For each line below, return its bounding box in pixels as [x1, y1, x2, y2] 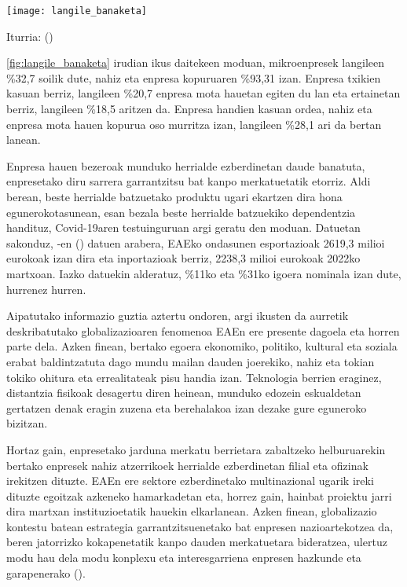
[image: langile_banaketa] [6, 6, 147, 17]
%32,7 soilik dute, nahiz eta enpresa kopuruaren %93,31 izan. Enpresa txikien [6, 69, 381, 86]
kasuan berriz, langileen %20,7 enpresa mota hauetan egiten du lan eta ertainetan [6, 85, 401, 101]
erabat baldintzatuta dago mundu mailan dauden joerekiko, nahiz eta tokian [6, 353, 375, 369]
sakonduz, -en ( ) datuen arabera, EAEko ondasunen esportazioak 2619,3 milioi [6, 234, 385, 251]
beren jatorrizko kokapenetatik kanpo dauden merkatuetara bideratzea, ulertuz [6, 534, 387, 550]
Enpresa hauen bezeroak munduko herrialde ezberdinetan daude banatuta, [6, 157, 365, 174]
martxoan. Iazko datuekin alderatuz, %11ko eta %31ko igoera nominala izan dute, [6, 265, 401, 281]
